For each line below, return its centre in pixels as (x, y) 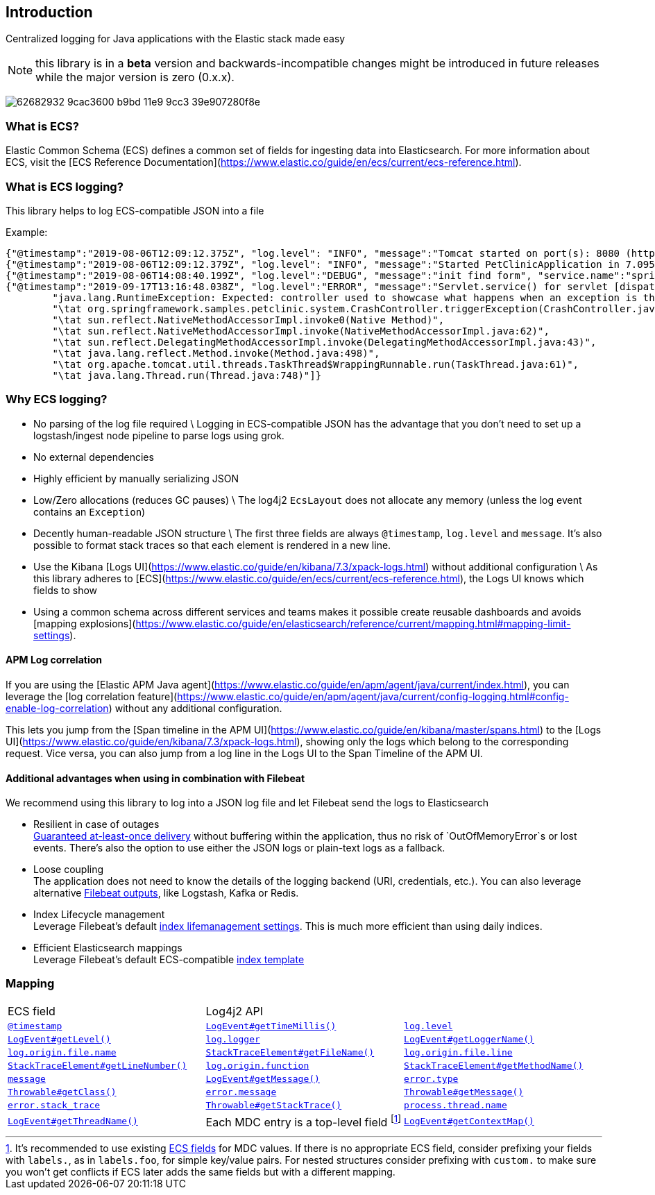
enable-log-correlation (57, 708)
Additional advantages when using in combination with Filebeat (155, 778)
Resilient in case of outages (96, 824)
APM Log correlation (54, 660)
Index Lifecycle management (99, 915)
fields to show (66, 590)
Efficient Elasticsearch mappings (108, 948)
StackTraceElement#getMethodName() (494, 1065)
